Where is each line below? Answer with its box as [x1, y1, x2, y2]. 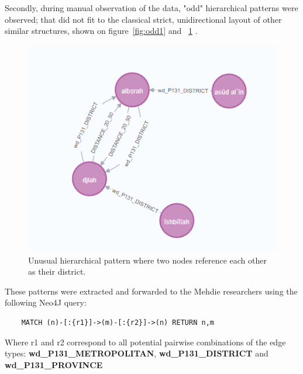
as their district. [28, 265, 86, 278]
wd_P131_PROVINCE [5, 358, 103, 370]
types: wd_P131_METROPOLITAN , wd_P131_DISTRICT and [5, 347, 268, 359]
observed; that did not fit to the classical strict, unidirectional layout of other [5, 13, 282, 25]
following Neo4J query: [5, 296, 87, 309]
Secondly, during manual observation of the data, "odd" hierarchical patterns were [5, 2, 298, 13]
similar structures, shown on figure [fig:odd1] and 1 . [5, 25, 198, 37]
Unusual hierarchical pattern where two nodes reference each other [28, 254, 267, 266]
